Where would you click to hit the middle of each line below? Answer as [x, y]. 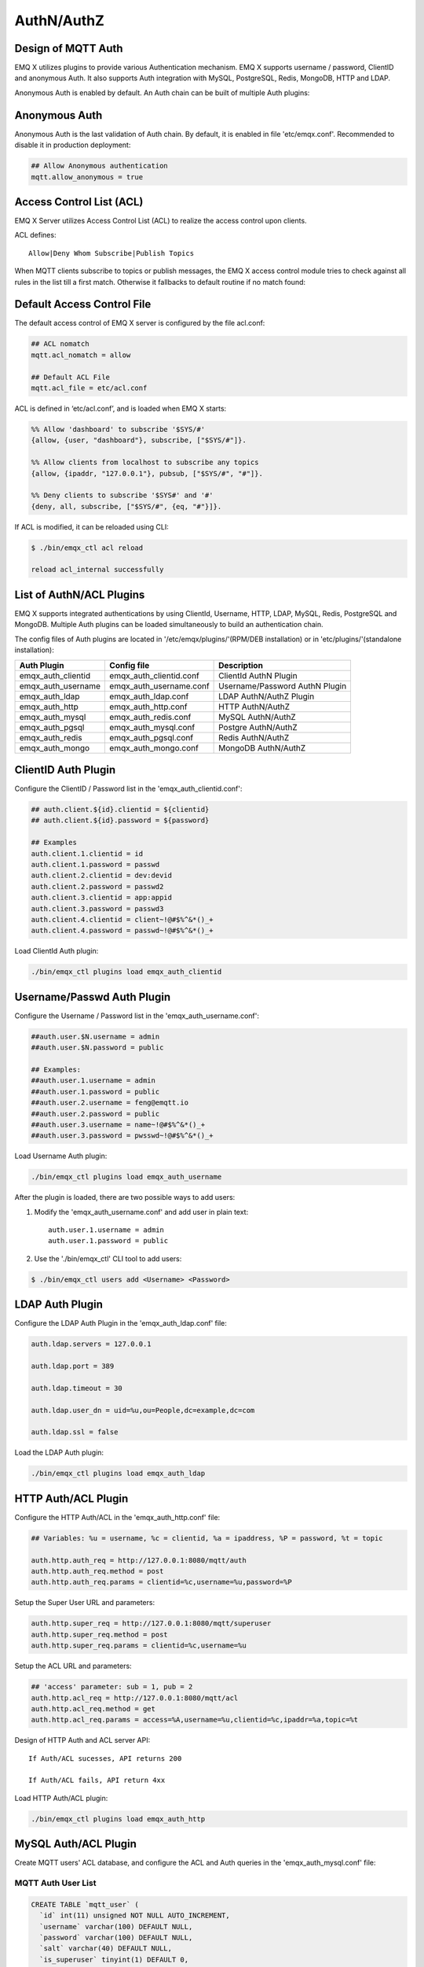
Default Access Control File [83, 304]
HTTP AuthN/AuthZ [254, 707]
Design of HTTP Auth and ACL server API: [82, 1740]
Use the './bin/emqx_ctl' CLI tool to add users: [108, 1258]
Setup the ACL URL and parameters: [73, 1666]
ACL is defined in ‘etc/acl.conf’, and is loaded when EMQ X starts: [121, 408]
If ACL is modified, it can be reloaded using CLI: [91, 526]
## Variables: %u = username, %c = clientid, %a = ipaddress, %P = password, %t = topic [207, 1538]
